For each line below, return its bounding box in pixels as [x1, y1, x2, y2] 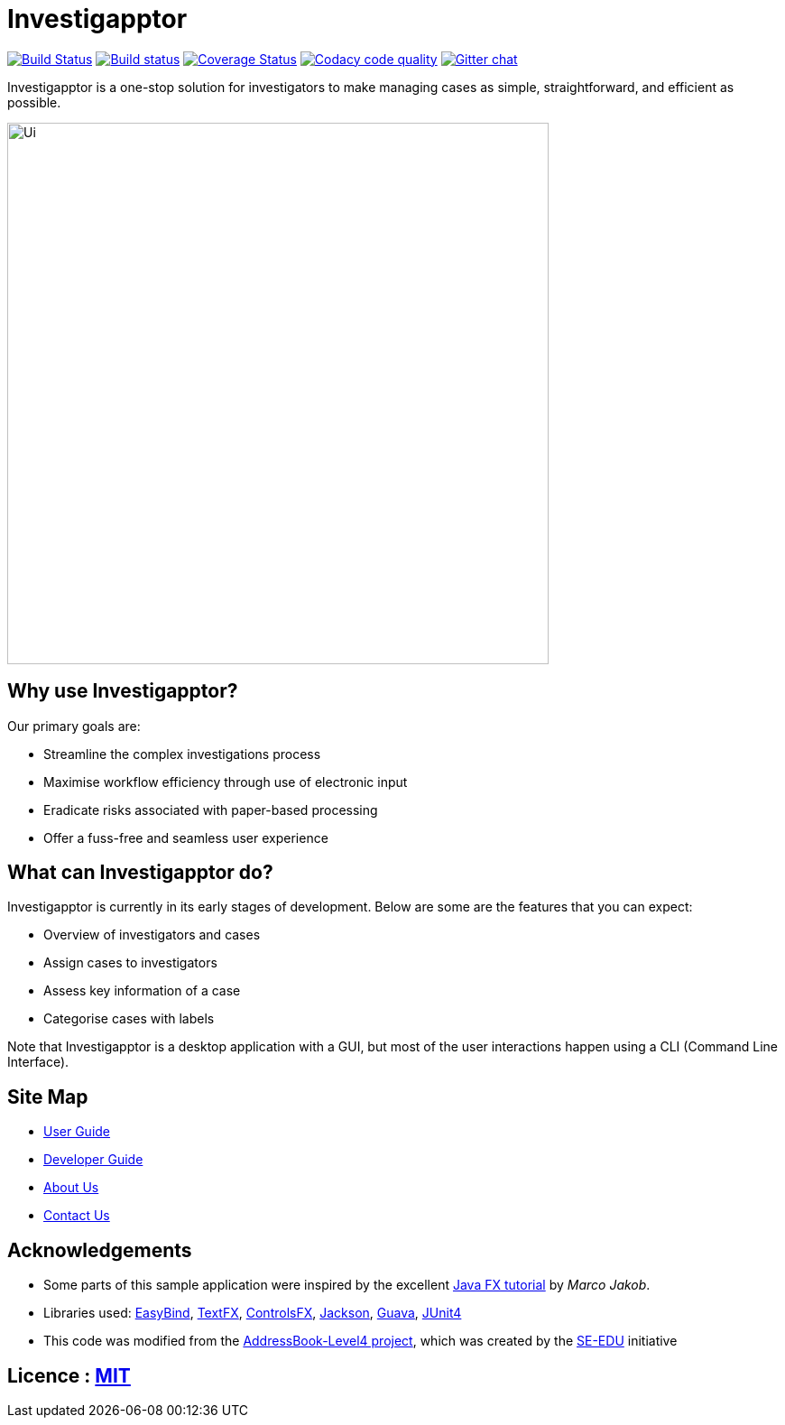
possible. [7, 94, 61, 110]
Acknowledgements [7, 1238, 192, 1262]
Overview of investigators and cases [43, 927, 261, 943]
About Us [43, 1180, 99, 1196]
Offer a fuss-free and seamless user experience [43, 829, 328, 846]
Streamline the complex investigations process [43, 745, 321, 762]
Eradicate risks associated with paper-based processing [43, 801, 378, 818]
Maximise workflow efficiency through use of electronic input [43, 773, 408, 790]
